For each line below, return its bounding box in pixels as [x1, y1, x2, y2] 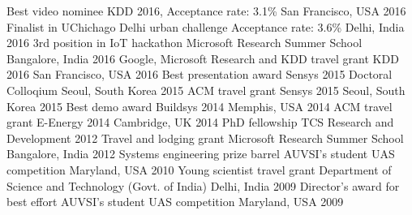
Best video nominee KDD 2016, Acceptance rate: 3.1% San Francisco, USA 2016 [6, 2, 406, 19]
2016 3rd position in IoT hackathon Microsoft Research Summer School [6, 34, 363, 51]
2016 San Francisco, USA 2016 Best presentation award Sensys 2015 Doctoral [6, 66, 393, 83]
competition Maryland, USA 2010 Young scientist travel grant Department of [6, 161, 392, 178]
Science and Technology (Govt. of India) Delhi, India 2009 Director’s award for [6, 177, 400, 194]
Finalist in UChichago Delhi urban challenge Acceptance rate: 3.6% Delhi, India [6, 18, 405, 35]
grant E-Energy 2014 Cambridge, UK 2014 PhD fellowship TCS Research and [6, 114, 394, 131]
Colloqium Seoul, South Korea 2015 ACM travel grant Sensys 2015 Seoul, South [6, 81, 406, 98]
